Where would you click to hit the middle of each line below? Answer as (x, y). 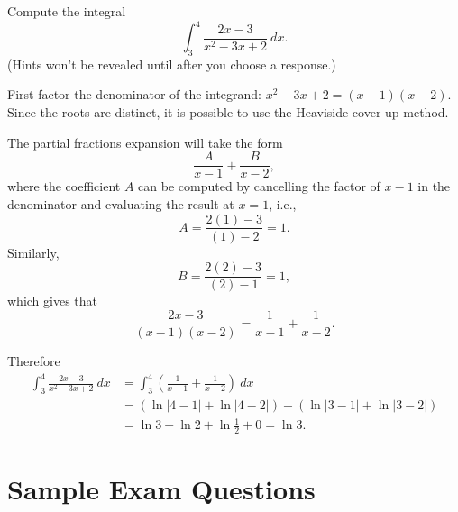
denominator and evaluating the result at (121, 203)
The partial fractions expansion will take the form (145, 142)
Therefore (34, 360)
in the (434, 186)
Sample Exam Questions (161, 489)
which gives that (53, 301)
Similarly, (33, 252)
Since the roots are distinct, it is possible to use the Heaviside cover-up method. (228, 112)
